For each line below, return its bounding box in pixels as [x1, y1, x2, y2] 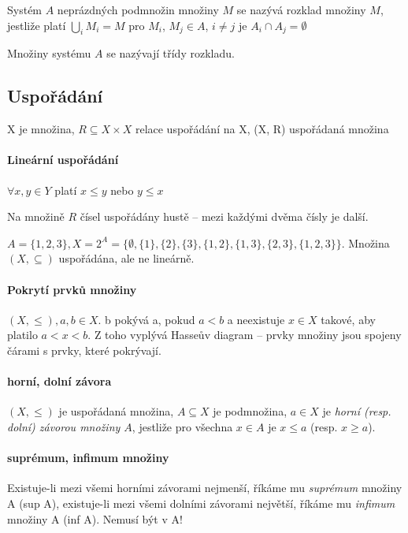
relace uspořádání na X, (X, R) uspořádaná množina [135, 121, 389, 137]
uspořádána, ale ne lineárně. [58, 250, 195, 266]
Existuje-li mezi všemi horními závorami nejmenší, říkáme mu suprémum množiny [7, 479, 402, 496]
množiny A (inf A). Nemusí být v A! [7, 510, 183, 527]
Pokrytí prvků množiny [7, 281, 137, 297]
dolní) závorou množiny [7, 418, 121, 434]
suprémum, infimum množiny [7, 449, 169, 466]
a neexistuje [227, 311, 285, 327]
